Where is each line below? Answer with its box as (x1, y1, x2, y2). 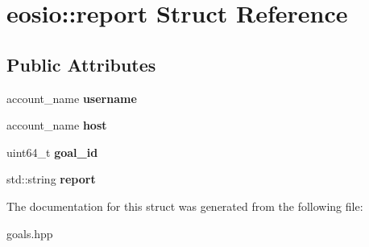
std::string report (6, 171, 96, 187)
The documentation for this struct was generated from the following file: (6, 197, 363, 214)
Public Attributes (6, 51, 156, 76)
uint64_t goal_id (6, 143, 98, 160)
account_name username (6, 89, 137, 106)
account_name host (6, 117, 107, 134)
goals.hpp (6, 224, 53, 241)
